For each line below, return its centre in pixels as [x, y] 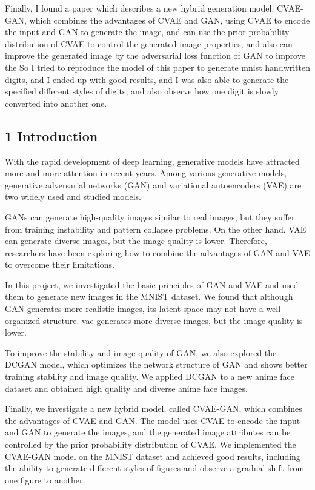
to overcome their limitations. [60, 264]
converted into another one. [56, 103]
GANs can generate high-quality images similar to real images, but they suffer [150, 217]
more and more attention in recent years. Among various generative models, [146, 173]
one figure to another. [45, 479]
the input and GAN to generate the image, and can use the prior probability [147, 32]
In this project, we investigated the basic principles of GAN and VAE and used [152, 284]
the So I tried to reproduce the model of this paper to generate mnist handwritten [158, 67]
